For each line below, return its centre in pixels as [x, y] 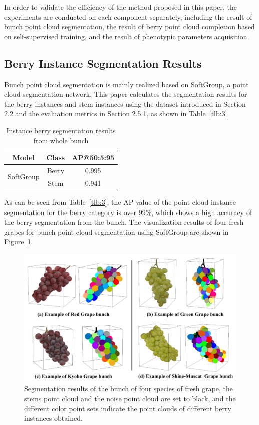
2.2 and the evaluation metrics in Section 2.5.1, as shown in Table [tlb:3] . [117, 114]
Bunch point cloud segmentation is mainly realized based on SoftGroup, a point [126, 84]
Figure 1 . [19, 241]
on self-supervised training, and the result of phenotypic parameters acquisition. [127, 36]
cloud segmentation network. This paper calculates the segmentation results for [126, 94]
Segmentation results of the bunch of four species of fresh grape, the [129, 389]
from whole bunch [61, 140]
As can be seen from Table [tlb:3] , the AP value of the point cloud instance [120, 202]
